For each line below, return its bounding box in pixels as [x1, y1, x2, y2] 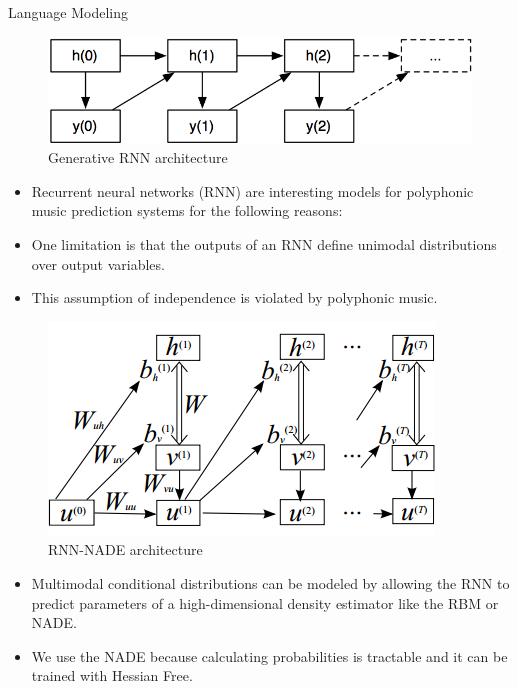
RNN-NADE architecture [48, 539, 203, 560]
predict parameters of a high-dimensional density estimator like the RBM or [31, 592, 499, 613]
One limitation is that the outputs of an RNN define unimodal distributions [31, 233, 497, 254]
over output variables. [31, 253, 165, 274]
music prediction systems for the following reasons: [31, 200, 343, 221]
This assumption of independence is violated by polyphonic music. [31, 287, 438, 308]
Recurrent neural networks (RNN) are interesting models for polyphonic [31, 180, 474, 201]
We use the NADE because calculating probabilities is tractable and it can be [31, 645, 508, 666]
